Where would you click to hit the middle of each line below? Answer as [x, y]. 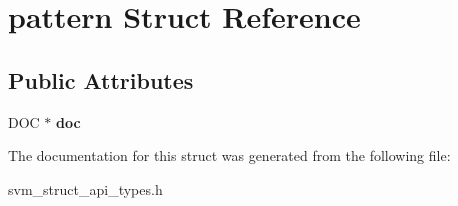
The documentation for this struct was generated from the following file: [229, 155]
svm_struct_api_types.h [85, 188]
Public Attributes [101, 79]
